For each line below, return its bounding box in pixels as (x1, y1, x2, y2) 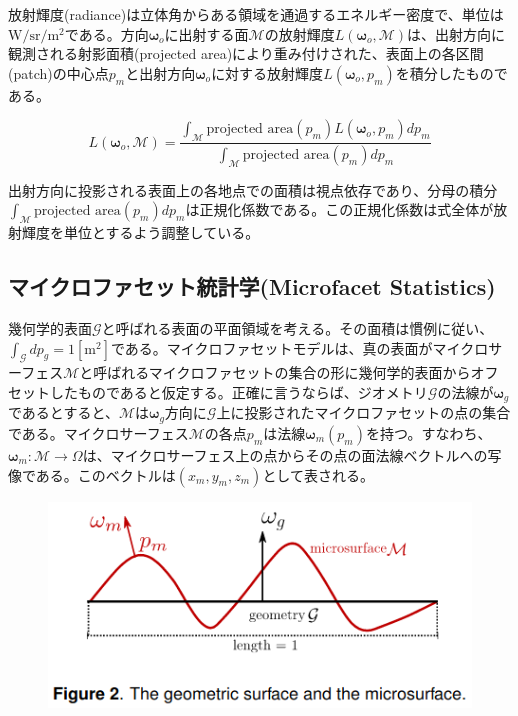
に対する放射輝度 (211, 62, 324, 83)
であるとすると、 (8, 402, 119, 423)
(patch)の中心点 (8, 62, 109, 83)
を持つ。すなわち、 (365, 422, 492, 443)
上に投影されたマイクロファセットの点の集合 (216, 402, 511, 423)
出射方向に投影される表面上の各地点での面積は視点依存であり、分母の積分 (8, 179, 498, 200)
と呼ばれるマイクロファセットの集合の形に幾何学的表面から (79, 362, 471, 383)
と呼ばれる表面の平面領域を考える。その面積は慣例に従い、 (101, 318, 494, 339)
